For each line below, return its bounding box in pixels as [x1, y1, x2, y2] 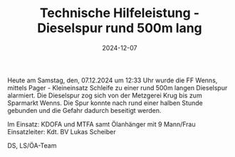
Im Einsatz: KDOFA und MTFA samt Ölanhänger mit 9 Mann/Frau [7, 119, 196, 129]
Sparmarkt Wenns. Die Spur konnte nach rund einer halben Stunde [7, 98, 203, 107]
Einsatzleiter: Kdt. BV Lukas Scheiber [7, 127, 116, 136]
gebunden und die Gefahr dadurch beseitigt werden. [7, 106, 162, 114]
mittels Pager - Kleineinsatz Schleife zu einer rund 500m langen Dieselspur [7, 83, 228, 92]
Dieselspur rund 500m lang [36, 20, 203, 36]
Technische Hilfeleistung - [39, 5, 200, 21]
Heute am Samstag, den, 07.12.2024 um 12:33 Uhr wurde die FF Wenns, [7, 76, 218, 85]
